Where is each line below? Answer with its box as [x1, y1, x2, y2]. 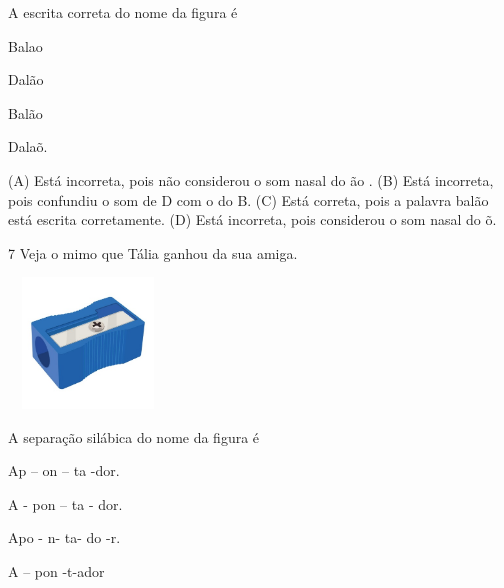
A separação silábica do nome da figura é [8, 426, 260, 447]
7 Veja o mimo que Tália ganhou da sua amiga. [8, 242, 298, 263]
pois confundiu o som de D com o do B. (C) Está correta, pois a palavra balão [8, 189, 489, 210]
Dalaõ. [8, 136, 48, 157]
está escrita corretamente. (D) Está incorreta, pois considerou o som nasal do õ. [8, 209, 497, 230]
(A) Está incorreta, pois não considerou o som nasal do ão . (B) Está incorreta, [8, 169, 494, 190]
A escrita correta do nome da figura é [8, 2, 238, 22]
